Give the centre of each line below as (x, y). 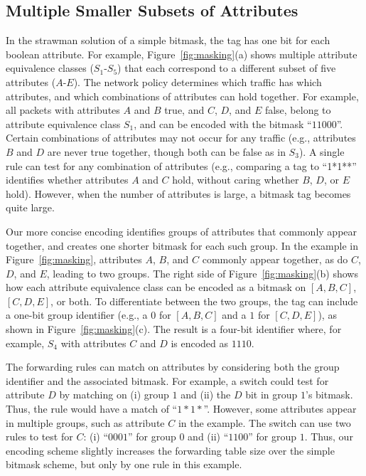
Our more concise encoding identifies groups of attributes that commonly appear (182, 231)
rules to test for (39, 437)
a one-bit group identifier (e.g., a (77, 315)
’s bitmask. (329, 395)
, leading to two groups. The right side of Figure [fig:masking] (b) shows (202, 273)
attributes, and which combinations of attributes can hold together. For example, (182, 96)
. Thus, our (329, 437)
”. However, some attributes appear (280, 409)
